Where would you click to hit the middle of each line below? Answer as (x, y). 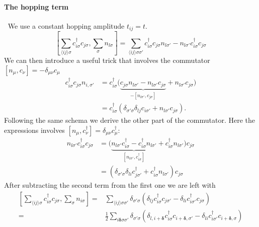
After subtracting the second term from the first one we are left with (110, 185)
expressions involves (34, 130)
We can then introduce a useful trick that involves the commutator (107, 60)
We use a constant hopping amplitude (66, 25)
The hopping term (36, 6)
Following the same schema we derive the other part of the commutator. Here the (130, 120)
